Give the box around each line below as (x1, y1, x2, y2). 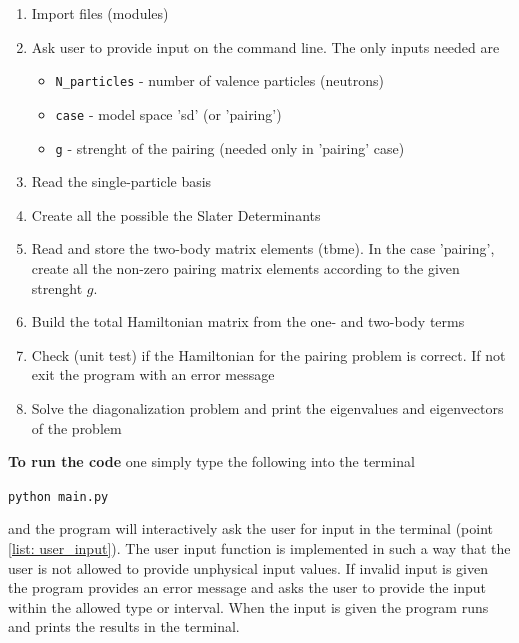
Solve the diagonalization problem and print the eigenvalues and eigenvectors (31, 397, 504, 418)
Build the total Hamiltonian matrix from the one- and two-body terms (31, 311, 465, 332)
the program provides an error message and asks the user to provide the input (8, 577, 486, 598)
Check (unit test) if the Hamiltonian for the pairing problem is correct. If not (31, 344, 506, 365)
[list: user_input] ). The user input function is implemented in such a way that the (8, 537, 511, 558)
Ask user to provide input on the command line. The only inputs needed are (31, 36, 500, 57)
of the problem (31, 417, 122, 438)
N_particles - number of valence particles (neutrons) (55, 70, 384, 91)
